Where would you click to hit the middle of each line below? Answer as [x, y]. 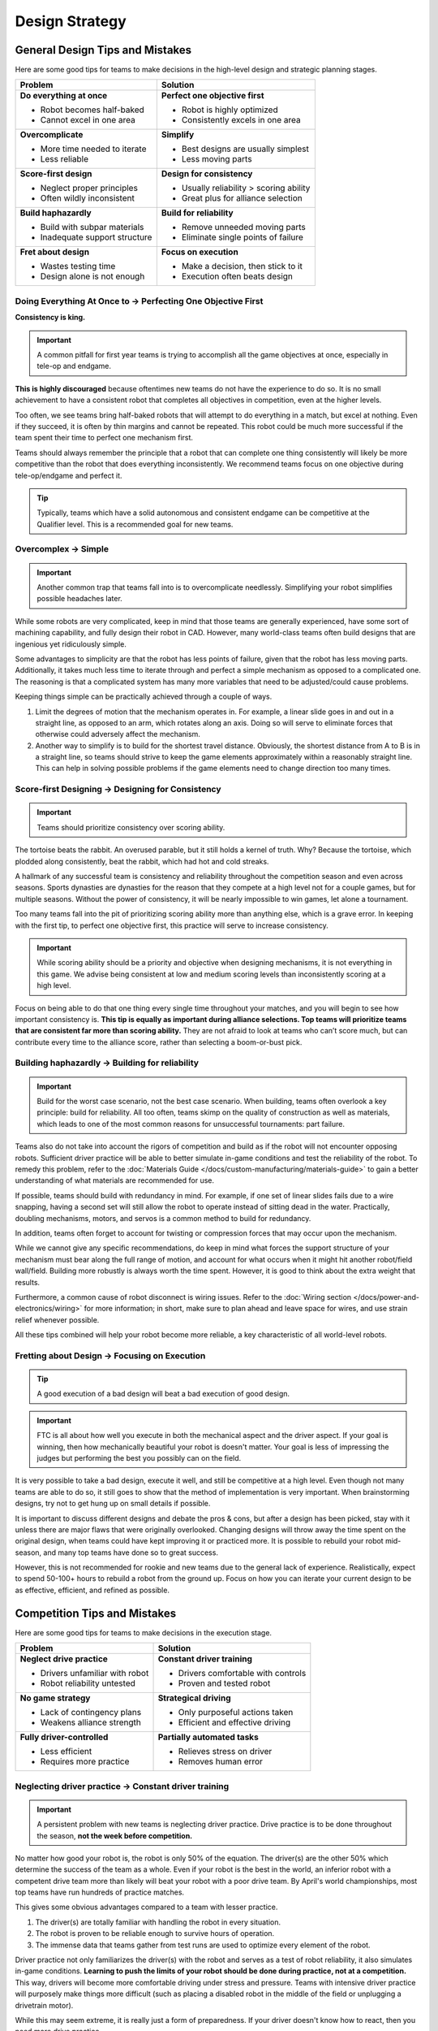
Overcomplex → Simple [62, 549]
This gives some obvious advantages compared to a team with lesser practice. [146, 1907]
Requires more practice [85, 1761]
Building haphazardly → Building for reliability [107, 1063]
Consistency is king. [50, 318]
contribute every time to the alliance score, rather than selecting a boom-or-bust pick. [159, 1042]
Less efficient [66, 1752]
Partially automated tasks [208, 1737]
